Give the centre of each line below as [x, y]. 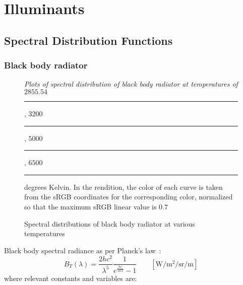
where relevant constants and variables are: [71, 278]
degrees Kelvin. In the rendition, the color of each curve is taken [124, 187]
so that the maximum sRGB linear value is [90, 206]
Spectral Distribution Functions [88, 40]
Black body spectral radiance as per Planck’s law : [83, 250]
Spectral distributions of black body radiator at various [110, 223]
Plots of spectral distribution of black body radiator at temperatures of [131, 84]
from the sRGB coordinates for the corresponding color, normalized [129, 197]
